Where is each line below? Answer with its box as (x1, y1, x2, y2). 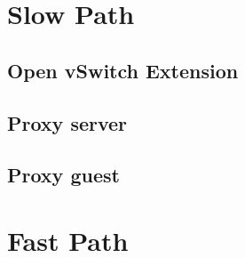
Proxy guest (7, 161, 120, 189)
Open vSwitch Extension (7, 56, 239, 84)
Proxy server (7, 109, 128, 136)
